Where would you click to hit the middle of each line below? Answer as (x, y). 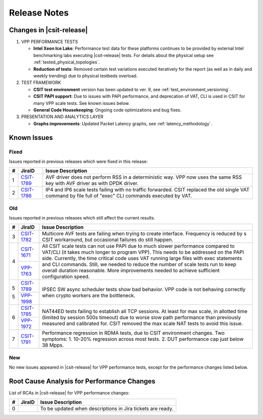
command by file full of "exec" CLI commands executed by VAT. (119, 196)
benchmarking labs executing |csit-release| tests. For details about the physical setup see (123, 55)
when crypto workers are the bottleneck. (89, 295)
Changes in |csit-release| (48, 30)
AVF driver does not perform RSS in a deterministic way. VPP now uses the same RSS (144, 177)
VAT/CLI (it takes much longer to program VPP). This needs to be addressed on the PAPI (143, 252)
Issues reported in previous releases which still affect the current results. (82, 218)
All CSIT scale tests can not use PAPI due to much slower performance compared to (138, 246)
